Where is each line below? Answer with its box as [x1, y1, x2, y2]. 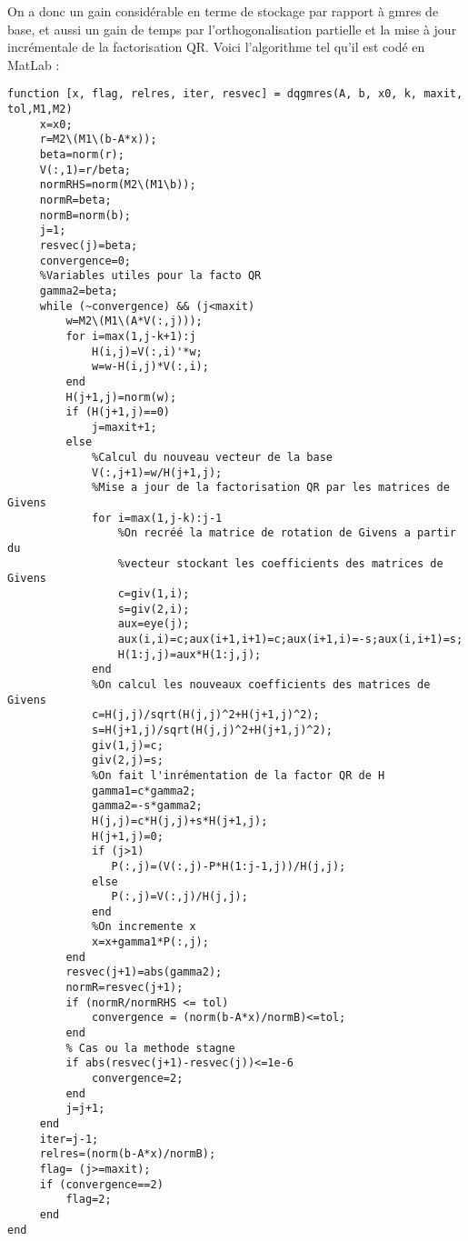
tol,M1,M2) [7, 103, 73, 116]
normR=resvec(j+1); [65, 981, 184, 995]
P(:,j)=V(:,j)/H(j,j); [111, 890, 248, 904]
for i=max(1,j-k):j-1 [92, 511, 223, 525]
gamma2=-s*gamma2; [92, 799, 203, 813]
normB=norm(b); [39, 208, 132, 222]
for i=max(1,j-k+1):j [65, 329, 196, 343]
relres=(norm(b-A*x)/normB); [39, 1147, 216, 1161]
